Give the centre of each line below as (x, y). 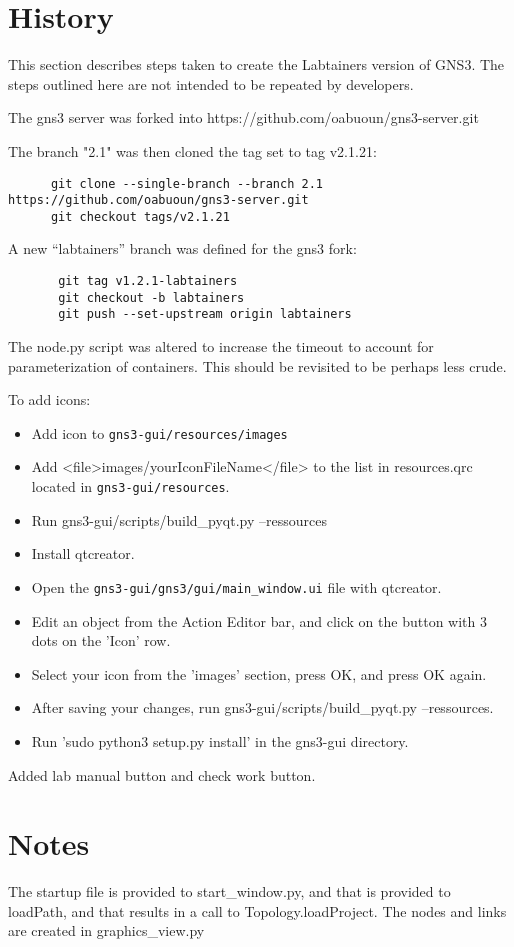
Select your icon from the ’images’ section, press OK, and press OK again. (259, 673)
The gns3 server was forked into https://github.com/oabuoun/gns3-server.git (243, 117)
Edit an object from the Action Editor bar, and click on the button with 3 (259, 620)
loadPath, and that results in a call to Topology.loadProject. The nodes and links (257, 910)
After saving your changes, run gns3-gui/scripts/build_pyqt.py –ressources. (262, 707)
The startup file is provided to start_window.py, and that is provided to (229, 891)
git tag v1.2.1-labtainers (148, 281)
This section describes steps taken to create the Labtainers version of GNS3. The (256, 64)
